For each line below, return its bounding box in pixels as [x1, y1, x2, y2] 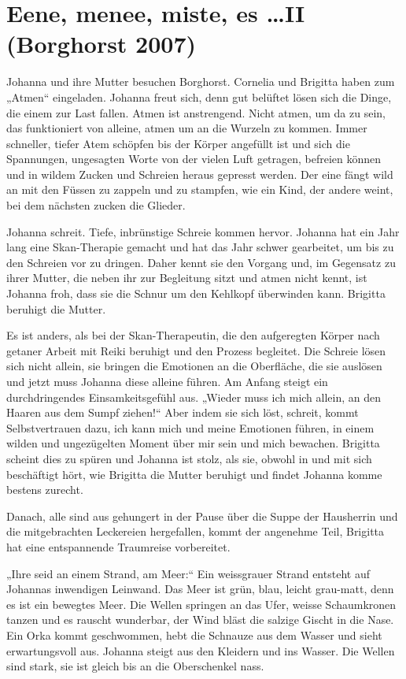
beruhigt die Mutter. [6, 300, 106, 317]
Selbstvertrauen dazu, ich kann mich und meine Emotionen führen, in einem [6, 419, 375, 436]
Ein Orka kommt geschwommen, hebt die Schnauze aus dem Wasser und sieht [6, 626, 382, 643]
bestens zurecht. [6, 481, 83, 498]
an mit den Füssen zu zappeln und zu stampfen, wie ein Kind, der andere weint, [6, 181, 393, 198]
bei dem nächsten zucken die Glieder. [6, 197, 186, 213]
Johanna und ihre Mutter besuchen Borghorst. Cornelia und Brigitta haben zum [6, 73, 395, 90]
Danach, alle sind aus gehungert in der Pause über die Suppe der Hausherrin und [6, 507, 398, 524]
